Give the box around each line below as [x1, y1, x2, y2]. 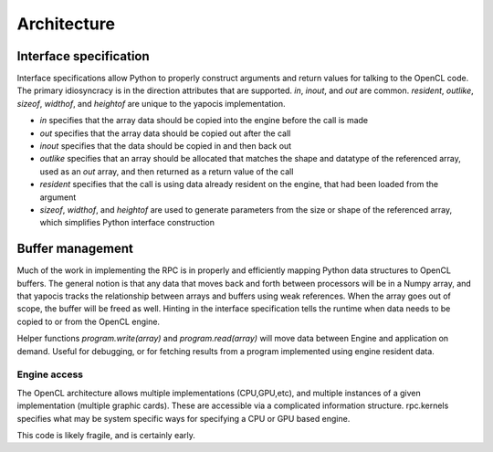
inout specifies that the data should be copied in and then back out [39, 141, 292, 152]
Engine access [16, 368, 84, 381]
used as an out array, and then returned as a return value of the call [39, 165, 294, 177]
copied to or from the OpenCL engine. [16, 316, 160, 327]
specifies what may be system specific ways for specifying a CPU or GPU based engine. [16, 413, 351, 424]
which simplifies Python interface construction [39, 217, 215, 228]
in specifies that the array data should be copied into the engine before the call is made [39, 115, 369, 126]
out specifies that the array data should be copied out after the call [39, 128, 291, 139]
